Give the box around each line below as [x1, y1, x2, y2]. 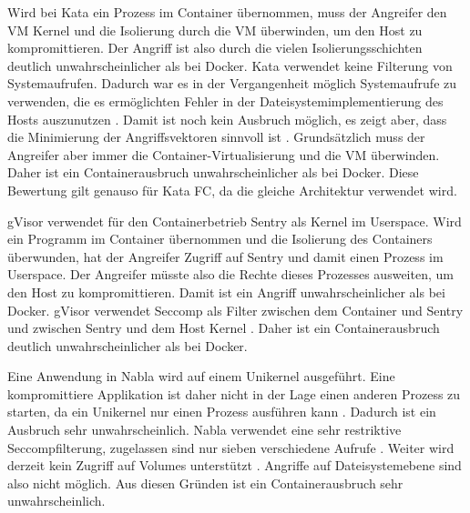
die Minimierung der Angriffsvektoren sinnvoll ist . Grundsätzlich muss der [7, 127, 425, 146]
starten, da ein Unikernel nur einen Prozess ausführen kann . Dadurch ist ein [7, 402, 436, 421]
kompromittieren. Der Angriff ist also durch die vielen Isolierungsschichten [7, 38, 423, 57]
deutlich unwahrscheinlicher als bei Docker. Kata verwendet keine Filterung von [7, 55, 453, 75]
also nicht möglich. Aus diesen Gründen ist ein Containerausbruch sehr [7, 473, 404, 492]
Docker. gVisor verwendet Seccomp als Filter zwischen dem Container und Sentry [7, 300, 464, 319]
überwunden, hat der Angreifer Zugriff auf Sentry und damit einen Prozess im [7, 246, 444, 266]
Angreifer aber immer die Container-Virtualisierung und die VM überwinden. [7, 145, 440, 164]
